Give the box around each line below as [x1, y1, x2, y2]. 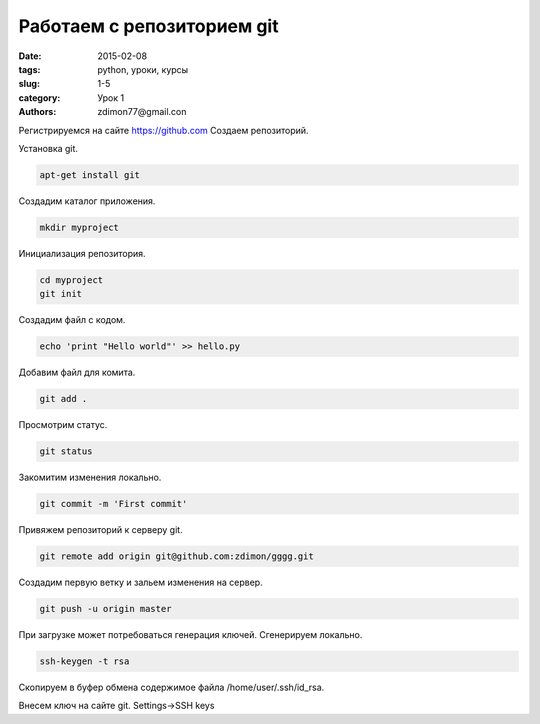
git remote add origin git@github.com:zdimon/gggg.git [39, 551, 314, 562]
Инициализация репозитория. [18, 247, 146, 259]
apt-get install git [39, 169, 140, 180]
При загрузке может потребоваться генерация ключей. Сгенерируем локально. [18, 629, 363, 640]
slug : [18, 78, 40, 90]
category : [18, 91, 61, 104]
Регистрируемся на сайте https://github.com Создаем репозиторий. [18, 124, 309, 136]
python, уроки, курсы [97, 63, 189, 75]
